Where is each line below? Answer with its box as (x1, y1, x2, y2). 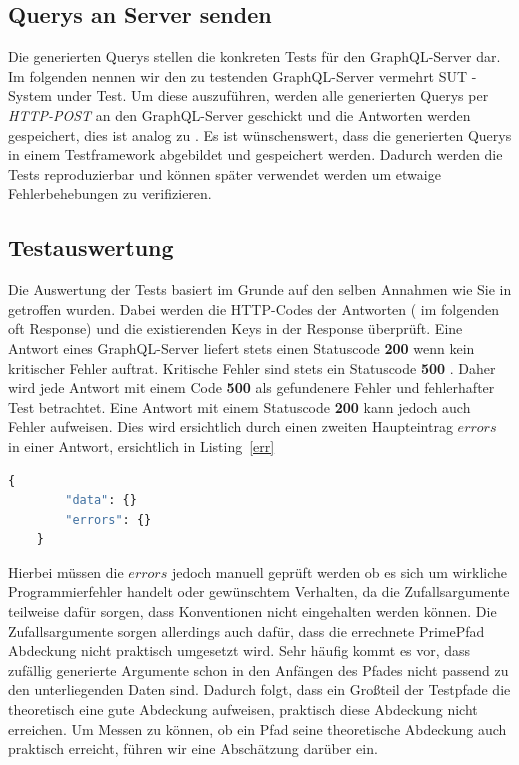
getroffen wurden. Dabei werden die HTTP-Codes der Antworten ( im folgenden (8, 298, 500, 319)
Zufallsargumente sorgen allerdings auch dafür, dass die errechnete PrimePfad (8, 620, 485, 641)
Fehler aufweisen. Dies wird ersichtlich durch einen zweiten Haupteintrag (8, 416, 453, 437)
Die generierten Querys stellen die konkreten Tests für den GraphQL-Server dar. (8, 46, 501, 67)
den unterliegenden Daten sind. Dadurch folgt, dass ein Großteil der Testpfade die (8, 679, 511, 700)
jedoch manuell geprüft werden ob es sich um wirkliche (171, 561, 507, 582)
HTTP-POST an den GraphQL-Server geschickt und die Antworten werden (8, 104, 471, 125)
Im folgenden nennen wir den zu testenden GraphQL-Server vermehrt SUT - (8, 65, 477, 86)
